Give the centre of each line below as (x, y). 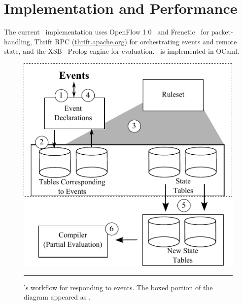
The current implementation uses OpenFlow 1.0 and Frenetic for (107, 32)
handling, (18, 41)
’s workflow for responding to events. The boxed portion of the (118, 287)
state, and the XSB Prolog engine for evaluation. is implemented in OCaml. (122, 51)
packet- (222, 32)
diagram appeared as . (57, 297)
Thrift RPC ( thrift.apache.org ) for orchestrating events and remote (136, 41)
